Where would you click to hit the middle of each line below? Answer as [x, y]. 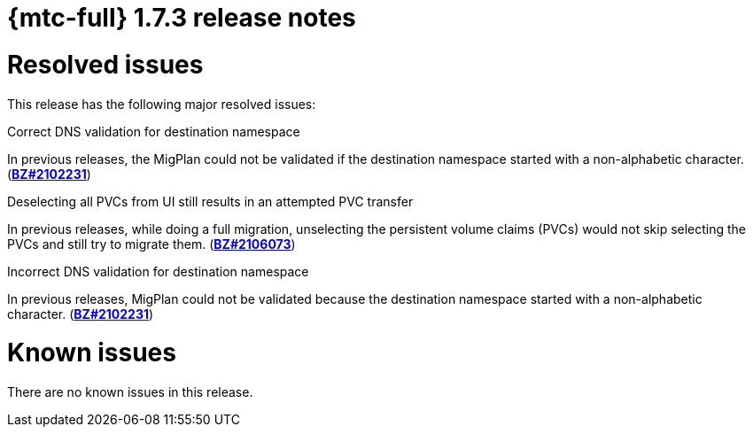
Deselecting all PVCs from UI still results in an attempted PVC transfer [210, 201]
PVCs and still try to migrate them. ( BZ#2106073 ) [151, 244]
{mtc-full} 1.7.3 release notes [182, 18]
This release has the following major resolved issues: [162, 104]
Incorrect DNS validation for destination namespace [158, 271]
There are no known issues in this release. [130, 392]
